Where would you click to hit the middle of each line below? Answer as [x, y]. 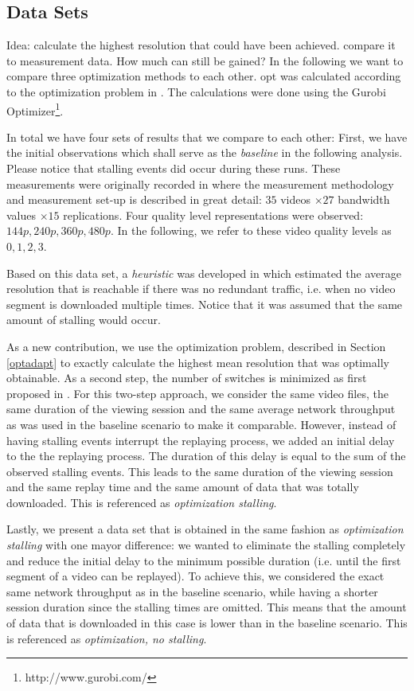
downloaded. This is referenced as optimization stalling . [142, 502]
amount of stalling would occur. [84, 320]
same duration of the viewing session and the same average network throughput [201, 409]
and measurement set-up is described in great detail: [134, 199]
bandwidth [364, 199]
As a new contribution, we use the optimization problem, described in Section [196, 346]
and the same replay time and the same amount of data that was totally [183, 487]
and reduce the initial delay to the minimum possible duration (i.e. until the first [204, 560]
